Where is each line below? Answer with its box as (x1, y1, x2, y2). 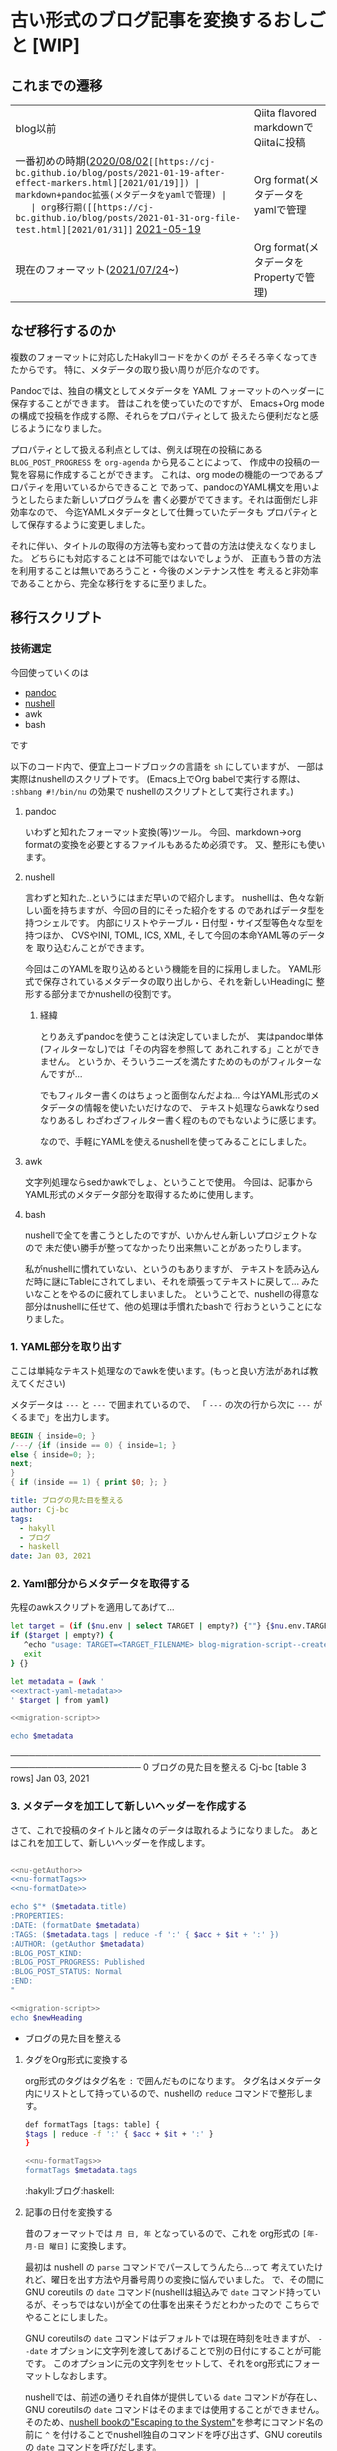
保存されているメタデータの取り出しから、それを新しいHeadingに (42, 975, 314, 987)
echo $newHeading (10, 2012, 83, 2023)
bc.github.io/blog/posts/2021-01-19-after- (15, 167, 226, 178)
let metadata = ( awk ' (10, 1676, 105, 1686)
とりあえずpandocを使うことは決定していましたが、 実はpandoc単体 (39, 1030, 324, 1042)
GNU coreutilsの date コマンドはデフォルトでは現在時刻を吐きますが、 (24, 2332, 317, 2345)
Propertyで (253, 271, 305, 284)
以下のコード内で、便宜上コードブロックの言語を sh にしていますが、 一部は (10, 760, 324, 772)
